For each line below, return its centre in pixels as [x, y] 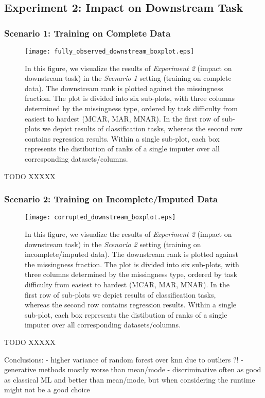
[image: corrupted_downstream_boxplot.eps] [100, 218]
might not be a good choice [47, 390]
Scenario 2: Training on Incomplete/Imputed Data [111, 199]
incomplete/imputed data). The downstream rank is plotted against [131, 254]
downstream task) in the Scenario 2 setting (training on [113, 244]
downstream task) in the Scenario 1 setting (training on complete [128, 78]
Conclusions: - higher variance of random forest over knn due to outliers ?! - [124, 359]
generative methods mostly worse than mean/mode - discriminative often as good [133, 369]
